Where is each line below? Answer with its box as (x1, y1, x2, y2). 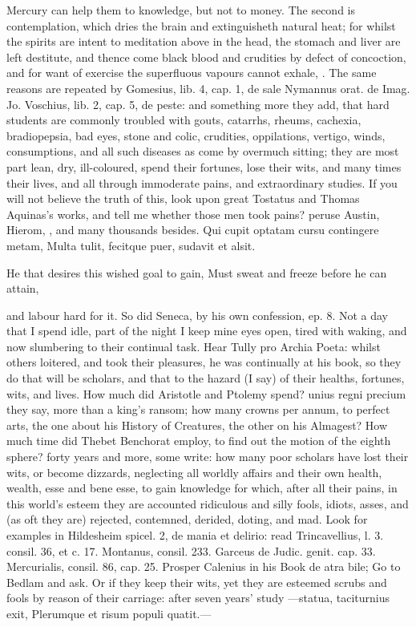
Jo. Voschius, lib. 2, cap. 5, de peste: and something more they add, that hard (6, 95, 390, 112)
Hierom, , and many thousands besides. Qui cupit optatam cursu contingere (6, 221, 379, 238)
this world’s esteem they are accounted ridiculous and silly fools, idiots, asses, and (6, 495, 409, 512)
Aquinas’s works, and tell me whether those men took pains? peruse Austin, (6, 205, 380, 222)
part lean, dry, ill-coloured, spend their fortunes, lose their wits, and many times (6, 158, 402, 175)
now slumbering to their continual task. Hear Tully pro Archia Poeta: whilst (6, 338, 381, 354)
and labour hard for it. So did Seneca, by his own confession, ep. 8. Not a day (6, 306, 388, 323)
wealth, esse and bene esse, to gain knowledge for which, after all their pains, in (6, 479, 398, 496)
